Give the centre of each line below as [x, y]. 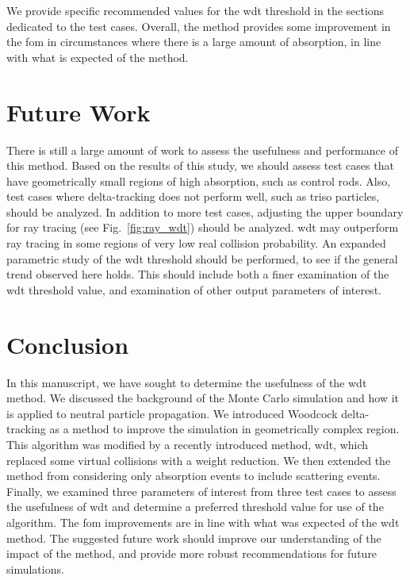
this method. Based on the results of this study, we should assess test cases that [200, 165]
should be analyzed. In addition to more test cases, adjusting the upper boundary [205, 211]
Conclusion [68, 344]
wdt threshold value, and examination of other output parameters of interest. [194, 289]
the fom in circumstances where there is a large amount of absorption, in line [194, 42]
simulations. [35, 568]
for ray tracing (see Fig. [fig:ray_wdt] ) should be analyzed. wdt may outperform [203, 227]
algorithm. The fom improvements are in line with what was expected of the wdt [203, 522]
